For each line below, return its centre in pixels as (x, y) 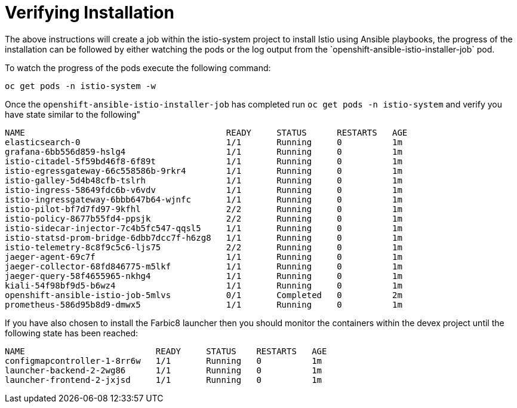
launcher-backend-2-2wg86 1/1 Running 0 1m (164, 370)
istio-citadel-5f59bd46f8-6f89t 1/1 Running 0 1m (204, 161)
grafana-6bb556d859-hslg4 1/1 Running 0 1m (204, 151)
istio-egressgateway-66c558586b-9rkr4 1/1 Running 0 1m (204, 171)
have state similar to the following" (73, 114)
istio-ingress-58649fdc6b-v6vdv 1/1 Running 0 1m (204, 190)
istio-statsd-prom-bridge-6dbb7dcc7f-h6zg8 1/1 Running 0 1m (204, 237)
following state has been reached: (71, 333)
